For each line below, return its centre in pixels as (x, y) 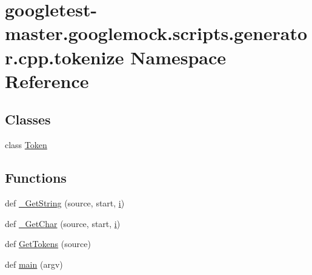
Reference (47, 80)
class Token (26, 145)
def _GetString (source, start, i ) (65, 202)
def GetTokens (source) (48, 244)
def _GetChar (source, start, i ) (63, 223)
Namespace (178, 57)
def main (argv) (34, 264)
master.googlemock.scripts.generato (156, 33)
